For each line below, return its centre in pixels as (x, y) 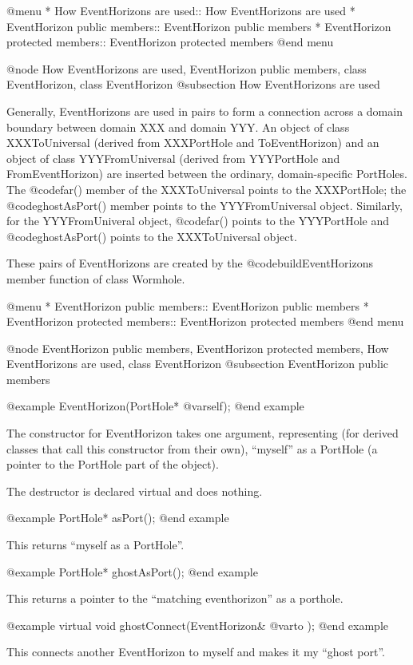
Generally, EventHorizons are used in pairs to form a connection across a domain (205, 111)
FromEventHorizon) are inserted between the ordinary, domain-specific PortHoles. (207, 174)
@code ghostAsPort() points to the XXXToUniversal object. (152, 236)
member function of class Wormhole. (96, 278)
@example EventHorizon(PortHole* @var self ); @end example (155, 406)
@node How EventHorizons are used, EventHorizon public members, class (187, 68)
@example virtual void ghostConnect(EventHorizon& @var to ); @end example (197, 625)
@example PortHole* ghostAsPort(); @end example (132, 571)
